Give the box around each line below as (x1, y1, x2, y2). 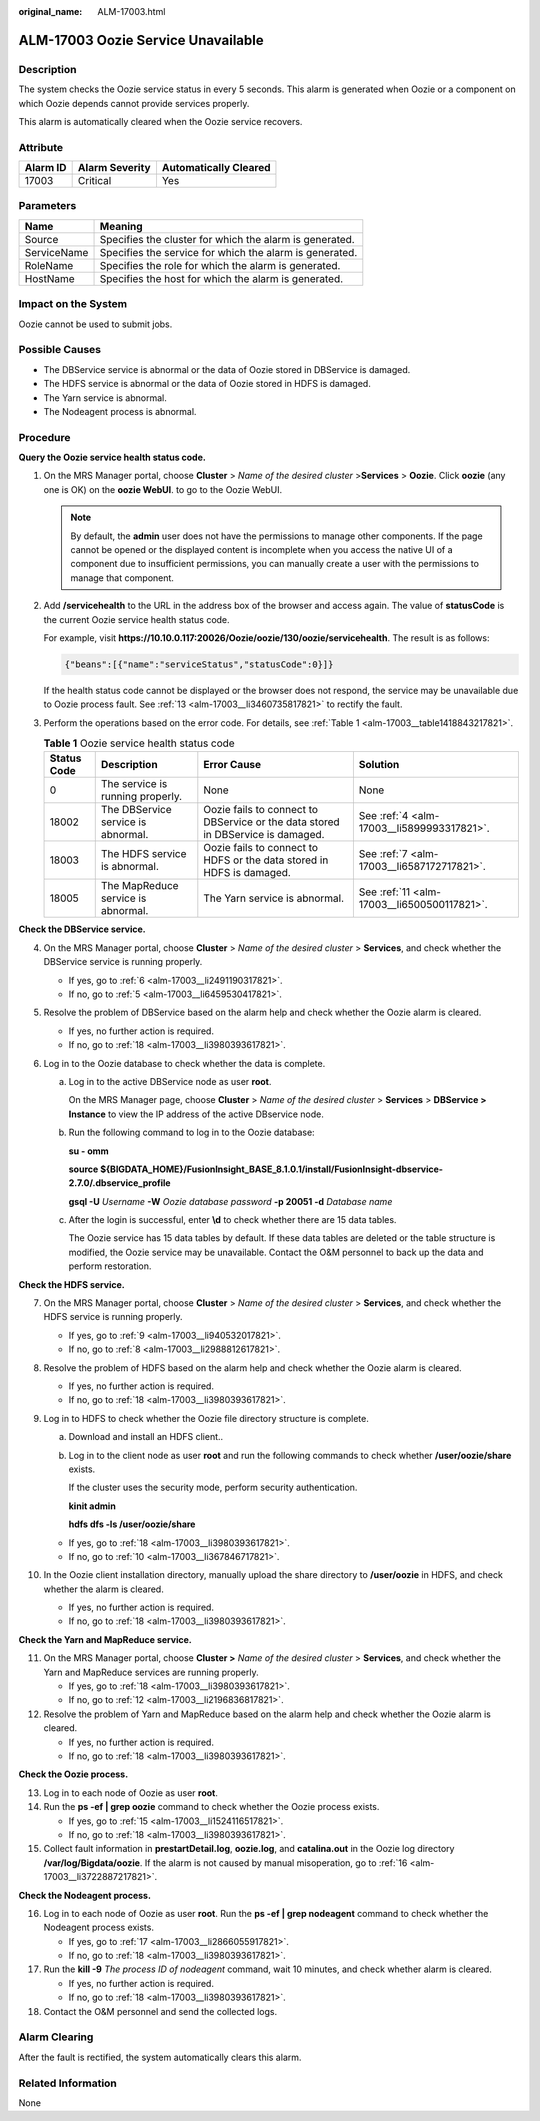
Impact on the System (18, 297, 128, 311)
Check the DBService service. (18, 923, 147, 935)
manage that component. (70, 571, 175, 584)
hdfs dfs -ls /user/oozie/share (68, 1518, 196, 1530)
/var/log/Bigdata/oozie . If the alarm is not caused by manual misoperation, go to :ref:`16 (43, 1856, 408, 1869)
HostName (24, 271, 75, 285)
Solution (358, 758, 400, 772)
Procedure (18, 430, 71, 444)
